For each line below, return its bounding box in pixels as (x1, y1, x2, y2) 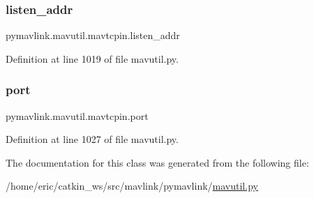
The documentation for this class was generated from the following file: (6, 155, 309, 169)
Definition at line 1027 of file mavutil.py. (6, 132, 179, 146)
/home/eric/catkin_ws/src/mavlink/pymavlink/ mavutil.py (6, 178, 258, 193)
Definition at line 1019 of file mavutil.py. (6, 51, 179, 66)
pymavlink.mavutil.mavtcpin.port (6, 108, 149, 123)
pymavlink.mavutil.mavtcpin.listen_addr (6, 28, 180, 43)
